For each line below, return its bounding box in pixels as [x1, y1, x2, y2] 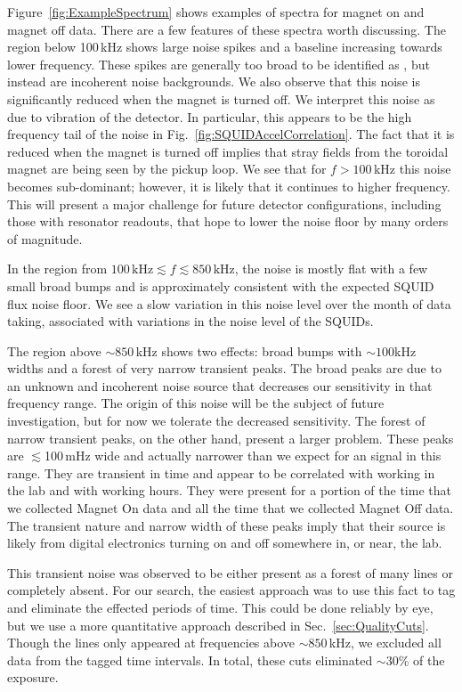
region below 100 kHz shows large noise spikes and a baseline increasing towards [7, 37, 442, 56]
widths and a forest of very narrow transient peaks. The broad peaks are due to [7, 359, 442, 378]
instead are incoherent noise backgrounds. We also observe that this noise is [7, 72, 420, 91]
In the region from [7, 259, 108, 278]
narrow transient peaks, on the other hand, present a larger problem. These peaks [7, 428, 454, 447]
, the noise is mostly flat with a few [234, 259, 428, 278]
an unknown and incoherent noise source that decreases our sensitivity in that [7, 376, 433, 395]
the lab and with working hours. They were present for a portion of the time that [7, 481, 451, 500]
